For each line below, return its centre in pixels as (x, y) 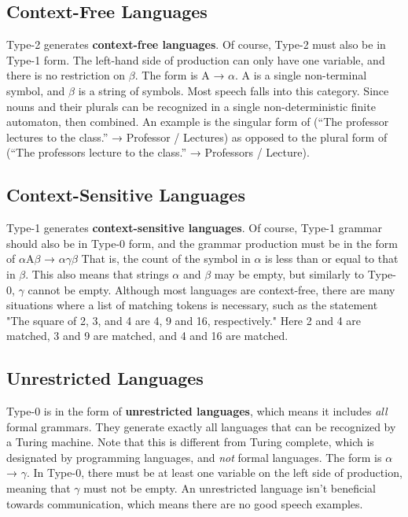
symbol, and (36, 90)
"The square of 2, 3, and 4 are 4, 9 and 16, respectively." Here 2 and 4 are (184, 320)
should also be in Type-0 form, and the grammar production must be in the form (202, 243)
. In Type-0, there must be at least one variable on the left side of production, (214, 473)
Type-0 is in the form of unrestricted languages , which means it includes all (197, 411)
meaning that (39, 488)
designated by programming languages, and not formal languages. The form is (194, 457)
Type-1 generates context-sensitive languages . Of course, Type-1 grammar (194, 228)
